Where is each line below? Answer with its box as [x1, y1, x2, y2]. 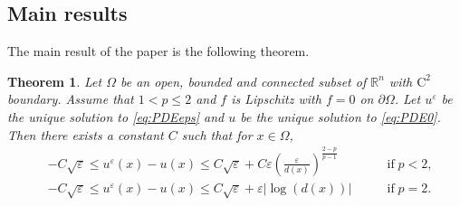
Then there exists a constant [7, 125, 164, 144]
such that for [181, 125, 253, 144]
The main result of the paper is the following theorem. [7, 42, 310, 61]
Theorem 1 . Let [7, 71, 102, 90]
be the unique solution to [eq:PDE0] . [240, 107, 441, 126]
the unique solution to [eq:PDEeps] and [7, 107, 225, 126]
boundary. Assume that [7, 89, 134, 108]
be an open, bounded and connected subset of [120, 71, 367, 90]
